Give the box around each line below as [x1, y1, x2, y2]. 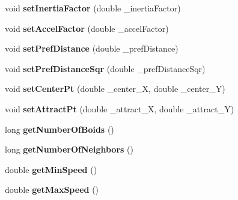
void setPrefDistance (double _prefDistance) [5, 42, 178, 55]
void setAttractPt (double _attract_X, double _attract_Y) [5, 102, 234, 115]
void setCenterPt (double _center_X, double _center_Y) [5, 82, 225, 95]
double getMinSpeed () [5, 163, 97, 175]
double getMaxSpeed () [5, 183, 99, 196]
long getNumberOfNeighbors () [5, 143, 133, 156]
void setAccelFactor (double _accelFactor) [5, 22, 169, 34]
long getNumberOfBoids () [5, 123, 114, 135]
